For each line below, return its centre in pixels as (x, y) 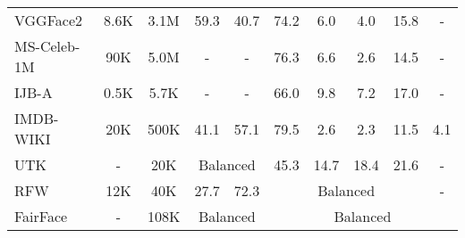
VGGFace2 (49, 20)
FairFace (41, 216)
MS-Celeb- (47, 46)
